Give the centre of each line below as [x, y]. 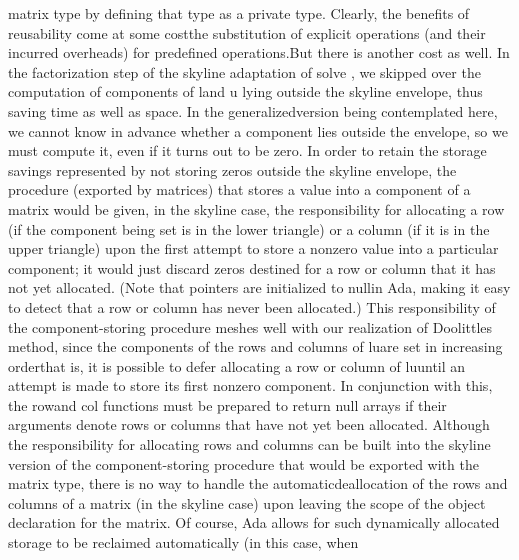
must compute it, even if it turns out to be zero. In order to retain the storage [247, 150]
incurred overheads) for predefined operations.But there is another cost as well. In [259, 52]
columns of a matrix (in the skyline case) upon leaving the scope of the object [247, 502]
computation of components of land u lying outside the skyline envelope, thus [245, 91]
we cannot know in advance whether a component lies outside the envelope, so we [258, 130]
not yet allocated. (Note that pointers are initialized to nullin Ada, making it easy [259, 287]
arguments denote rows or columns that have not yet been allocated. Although [249, 424]
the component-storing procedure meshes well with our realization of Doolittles [250, 326]
